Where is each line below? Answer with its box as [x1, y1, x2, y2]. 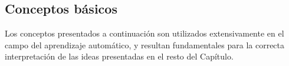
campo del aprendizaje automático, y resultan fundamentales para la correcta [5, 38, 285, 51]
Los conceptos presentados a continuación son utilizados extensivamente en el [5, 27, 284, 39]
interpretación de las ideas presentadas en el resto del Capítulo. [5, 50, 234, 62]
